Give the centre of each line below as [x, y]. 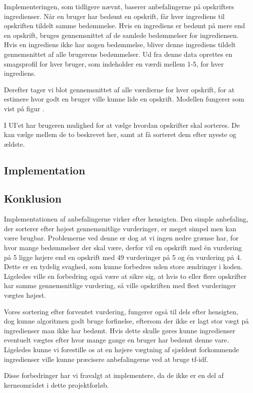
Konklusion [33, 198]
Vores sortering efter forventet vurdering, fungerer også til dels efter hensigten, [121, 311]
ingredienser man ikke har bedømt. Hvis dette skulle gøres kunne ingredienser [120, 330]
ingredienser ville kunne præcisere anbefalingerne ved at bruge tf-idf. [106, 359]
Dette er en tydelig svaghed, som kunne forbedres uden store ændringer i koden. [123, 266]
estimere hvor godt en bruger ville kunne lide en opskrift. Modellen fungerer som [124, 99]
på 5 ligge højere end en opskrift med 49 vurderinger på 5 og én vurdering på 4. [123, 257]
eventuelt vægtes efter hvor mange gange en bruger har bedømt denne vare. [117, 340]
